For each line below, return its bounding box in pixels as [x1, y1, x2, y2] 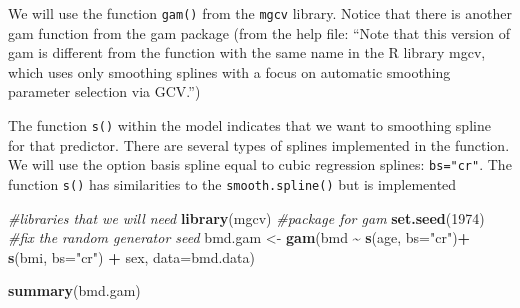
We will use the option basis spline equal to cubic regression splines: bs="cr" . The [8, 154, 512, 175]
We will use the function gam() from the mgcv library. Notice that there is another [8, 3, 512, 23]
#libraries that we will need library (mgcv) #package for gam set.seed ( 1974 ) [8, 207, 485, 228]
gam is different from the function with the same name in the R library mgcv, [8, 42, 486, 63]
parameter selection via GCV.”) [8, 81, 201, 102]
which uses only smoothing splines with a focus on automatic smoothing [8, 61, 451, 82]
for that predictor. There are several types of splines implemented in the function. [8, 134, 510, 155]
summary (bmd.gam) [8, 280, 141, 301]
